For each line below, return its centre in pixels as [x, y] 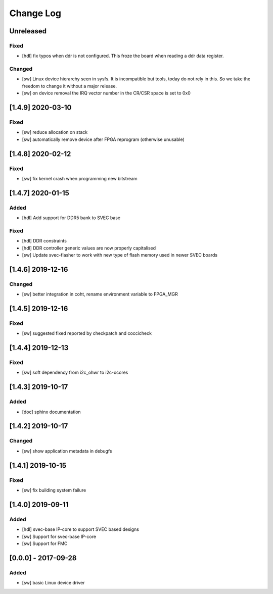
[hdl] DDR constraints [44, 241]
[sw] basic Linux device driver [53, 583]
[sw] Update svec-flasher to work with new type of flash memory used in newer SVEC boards [120, 255]
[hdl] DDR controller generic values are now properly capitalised [89, 248]
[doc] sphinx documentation [51, 412]
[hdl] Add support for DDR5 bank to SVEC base [71, 218]
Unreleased [28, 31]
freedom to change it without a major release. [70, 86]
